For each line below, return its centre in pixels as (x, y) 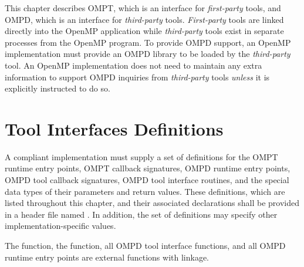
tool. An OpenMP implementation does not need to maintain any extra (134, 65)
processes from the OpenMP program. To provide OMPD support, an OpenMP (148, 42)
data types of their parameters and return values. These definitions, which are (145, 191)
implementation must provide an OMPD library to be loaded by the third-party (148, 54)
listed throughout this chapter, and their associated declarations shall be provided (152, 203)
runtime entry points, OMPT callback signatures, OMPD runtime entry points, (148, 168)
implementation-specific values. (60, 226)
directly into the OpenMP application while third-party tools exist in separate (144, 31)
